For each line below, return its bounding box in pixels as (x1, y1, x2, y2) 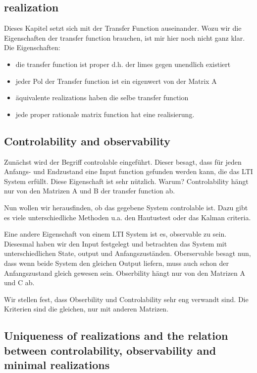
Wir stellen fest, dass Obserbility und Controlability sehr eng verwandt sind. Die (4, 294, 249, 304)
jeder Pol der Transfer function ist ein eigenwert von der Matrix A (15, 75, 217, 86)
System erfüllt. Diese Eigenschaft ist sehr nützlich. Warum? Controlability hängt (4, 176, 249, 186)
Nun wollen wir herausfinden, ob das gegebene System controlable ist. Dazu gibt (4, 202, 248, 212)
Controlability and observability (4, 133, 170, 148)
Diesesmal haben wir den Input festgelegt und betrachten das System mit (4, 238, 227, 249)
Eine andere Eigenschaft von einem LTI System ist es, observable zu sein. (4, 229, 227, 239)
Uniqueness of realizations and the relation (4, 328, 228, 343)
